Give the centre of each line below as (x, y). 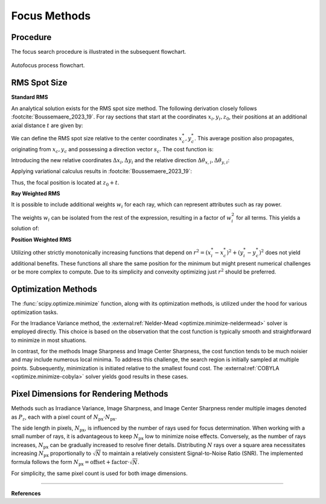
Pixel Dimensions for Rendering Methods (90, 394)
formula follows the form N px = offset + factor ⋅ (70, 463)
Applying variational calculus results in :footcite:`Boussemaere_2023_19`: (102, 171)
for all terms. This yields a (268, 217)
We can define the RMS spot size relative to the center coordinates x (97, 138)
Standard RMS (30, 97)
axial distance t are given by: (47, 125)
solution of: (25, 228)
